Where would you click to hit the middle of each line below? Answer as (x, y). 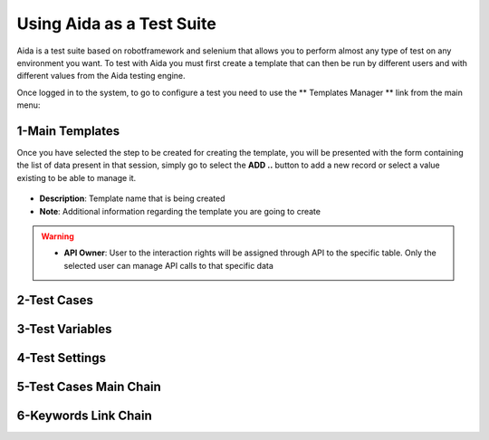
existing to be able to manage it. (77, 177)
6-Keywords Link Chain (85, 415)
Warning (58, 236)
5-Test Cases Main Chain (89, 386)
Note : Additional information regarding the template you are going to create (180, 211)
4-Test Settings (61, 358)
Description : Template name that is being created (132, 198)
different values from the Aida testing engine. (101, 76)
